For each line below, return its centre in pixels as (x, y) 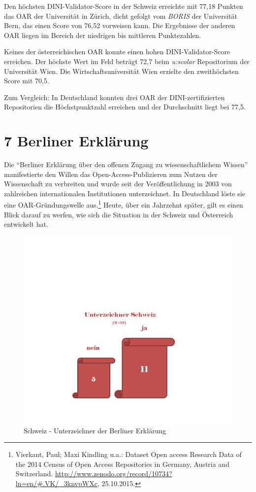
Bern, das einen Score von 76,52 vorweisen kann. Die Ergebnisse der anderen (120, 25)
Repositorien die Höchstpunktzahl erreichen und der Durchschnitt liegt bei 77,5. (125, 107)
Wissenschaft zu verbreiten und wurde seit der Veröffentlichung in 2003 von (118, 184)
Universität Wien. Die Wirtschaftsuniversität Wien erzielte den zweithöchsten (121, 71)
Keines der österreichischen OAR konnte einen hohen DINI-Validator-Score (117, 52)
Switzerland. (34, 474)
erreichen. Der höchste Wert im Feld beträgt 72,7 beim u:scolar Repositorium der (127, 61)
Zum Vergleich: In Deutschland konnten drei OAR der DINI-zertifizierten (114, 97)
